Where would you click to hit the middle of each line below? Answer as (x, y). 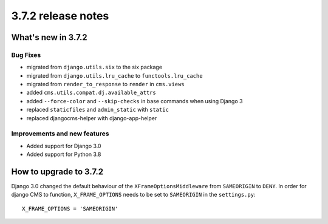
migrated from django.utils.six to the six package (94, 67)
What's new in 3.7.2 (49, 37)
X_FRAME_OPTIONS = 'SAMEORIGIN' (70, 209)
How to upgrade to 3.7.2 (57, 172)
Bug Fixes (26, 55)
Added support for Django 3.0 (64, 146)
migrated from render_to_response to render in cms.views (105, 84)
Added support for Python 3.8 (64, 154)
